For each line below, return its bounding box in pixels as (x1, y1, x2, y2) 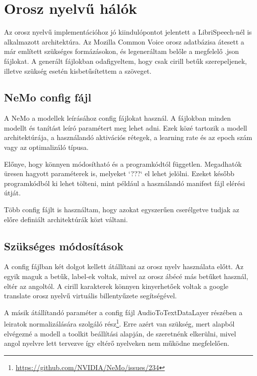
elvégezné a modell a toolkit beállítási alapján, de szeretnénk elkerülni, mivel (4, 328, 236, 338)
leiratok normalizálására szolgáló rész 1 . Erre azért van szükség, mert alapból (4, 317, 235, 329)
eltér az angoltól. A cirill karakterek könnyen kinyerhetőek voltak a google (4, 281, 229, 291)
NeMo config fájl (4, 90, 91, 105)
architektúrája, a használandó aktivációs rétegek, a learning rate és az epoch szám (4, 132, 253, 142)
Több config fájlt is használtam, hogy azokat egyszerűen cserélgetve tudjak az (4, 204, 240, 215)
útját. (4, 188, 21, 198)
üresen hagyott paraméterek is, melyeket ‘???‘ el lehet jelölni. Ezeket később (4, 168, 234, 179)
